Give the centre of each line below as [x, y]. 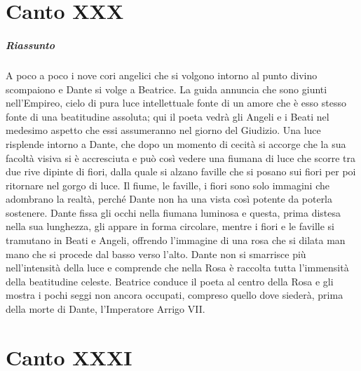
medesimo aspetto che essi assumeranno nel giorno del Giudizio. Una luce [163, 130]
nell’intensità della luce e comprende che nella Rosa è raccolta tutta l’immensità [177, 268]
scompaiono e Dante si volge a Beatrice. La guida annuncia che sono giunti [166, 89]
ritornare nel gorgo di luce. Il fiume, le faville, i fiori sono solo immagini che [168, 185]
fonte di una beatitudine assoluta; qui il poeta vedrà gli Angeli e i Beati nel [168, 116]
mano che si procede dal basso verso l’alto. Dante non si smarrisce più [156, 254]
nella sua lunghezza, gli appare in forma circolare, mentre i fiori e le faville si [170, 226]
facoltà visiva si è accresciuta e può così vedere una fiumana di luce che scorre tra [181, 157]
